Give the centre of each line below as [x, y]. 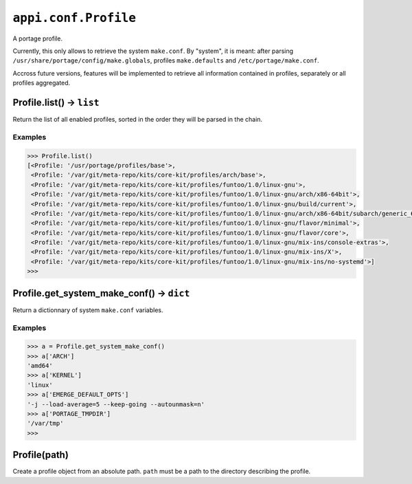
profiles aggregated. [42, 83]
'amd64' [40, 366]
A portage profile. [38, 38]
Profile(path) [41, 455]
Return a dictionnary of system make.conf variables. [88, 310]
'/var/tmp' [45, 423]
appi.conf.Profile [75, 18]
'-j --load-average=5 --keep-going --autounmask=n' [116, 404]
